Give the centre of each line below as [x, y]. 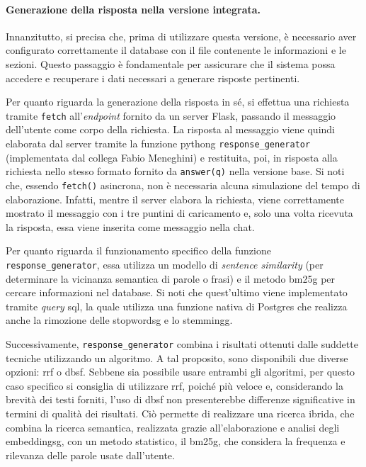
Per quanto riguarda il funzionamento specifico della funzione [138, 251]
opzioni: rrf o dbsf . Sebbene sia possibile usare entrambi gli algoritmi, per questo [181, 372]
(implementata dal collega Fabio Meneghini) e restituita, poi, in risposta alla [172, 157]
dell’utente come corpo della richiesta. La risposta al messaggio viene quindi [171, 129]
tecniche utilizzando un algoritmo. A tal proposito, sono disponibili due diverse [177, 358]
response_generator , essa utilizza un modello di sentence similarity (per [165, 264]
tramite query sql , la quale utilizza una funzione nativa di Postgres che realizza [177, 306]
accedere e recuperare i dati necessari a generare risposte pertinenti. [153, 78]
